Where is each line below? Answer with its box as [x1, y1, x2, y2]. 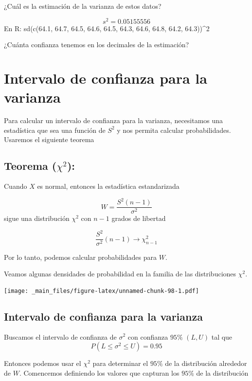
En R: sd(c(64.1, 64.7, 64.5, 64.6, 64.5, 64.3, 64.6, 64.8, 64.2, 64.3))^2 [4, 23, 210, 33]
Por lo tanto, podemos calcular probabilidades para [4, 252, 157, 262]
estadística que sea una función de [4, 125, 106, 135]
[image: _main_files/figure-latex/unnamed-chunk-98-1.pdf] [4, 287, 199, 294]
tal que [211, 331, 233, 342]
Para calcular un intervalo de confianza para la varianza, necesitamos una [4, 115, 223, 126]
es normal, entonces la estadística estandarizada [37, 181, 180, 191]
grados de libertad [111, 213, 166, 223]
